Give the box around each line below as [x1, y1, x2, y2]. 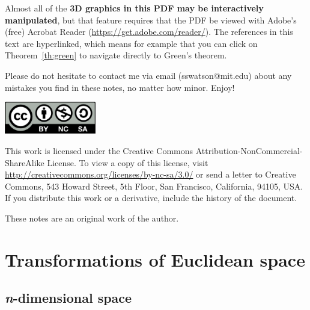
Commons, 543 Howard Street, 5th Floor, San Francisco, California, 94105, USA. [5, 179, 303, 192]
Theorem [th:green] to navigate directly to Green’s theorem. [5, 49, 227, 61]
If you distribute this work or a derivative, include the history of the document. [5, 191, 297, 204]
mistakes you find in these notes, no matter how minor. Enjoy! [5, 81, 235, 93]
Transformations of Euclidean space [5, 247, 305, 271]
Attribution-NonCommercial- [195, 144, 303, 157]
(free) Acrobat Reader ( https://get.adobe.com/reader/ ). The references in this [5, 25, 293, 38]
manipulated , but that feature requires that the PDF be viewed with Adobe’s [5, 13, 297, 26]
